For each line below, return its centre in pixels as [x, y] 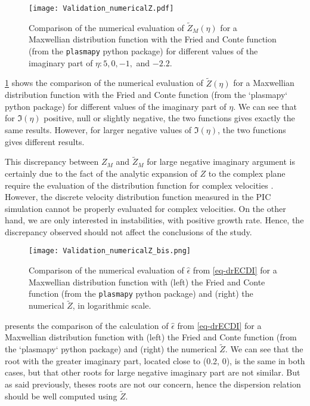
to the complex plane [247, 173]
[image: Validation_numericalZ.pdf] [101, 8]
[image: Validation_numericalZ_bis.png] [110, 251]
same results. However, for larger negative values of [98, 129]
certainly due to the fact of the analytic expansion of [101, 173]
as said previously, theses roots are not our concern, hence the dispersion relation [153, 384]
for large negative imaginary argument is [221, 162]
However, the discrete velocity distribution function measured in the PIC [138, 197]
